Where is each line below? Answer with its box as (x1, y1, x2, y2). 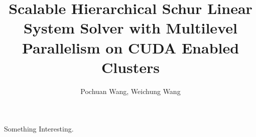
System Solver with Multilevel (24, 17, 237, 38)
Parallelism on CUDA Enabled (22, 37, 239, 57)
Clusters (101, 56, 160, 77)
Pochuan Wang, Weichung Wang (80, 85, 181, 96)
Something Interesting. (4, 123, 74, 134)
